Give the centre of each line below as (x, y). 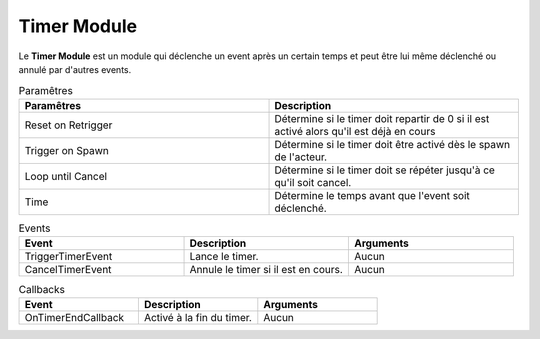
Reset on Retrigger (68, 125)
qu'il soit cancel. (313, 182)
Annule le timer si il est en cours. (266, 270)
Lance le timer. (224, 257)
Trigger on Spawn (66, 150)
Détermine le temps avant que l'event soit (372, 195)
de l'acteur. (301, 157)
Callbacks (41, 290)
